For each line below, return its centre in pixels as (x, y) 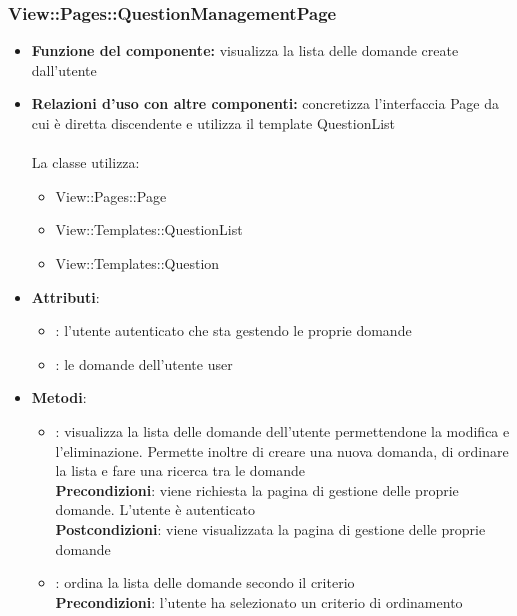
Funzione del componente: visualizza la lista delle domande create (245, 50)
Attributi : (65, 296)
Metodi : (59, 397)
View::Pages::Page (111, 195)
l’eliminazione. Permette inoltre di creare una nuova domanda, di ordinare (282, 450)
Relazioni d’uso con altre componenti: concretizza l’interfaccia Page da (265, 103)
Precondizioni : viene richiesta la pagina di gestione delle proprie (257, 489)
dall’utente (64, 69)
